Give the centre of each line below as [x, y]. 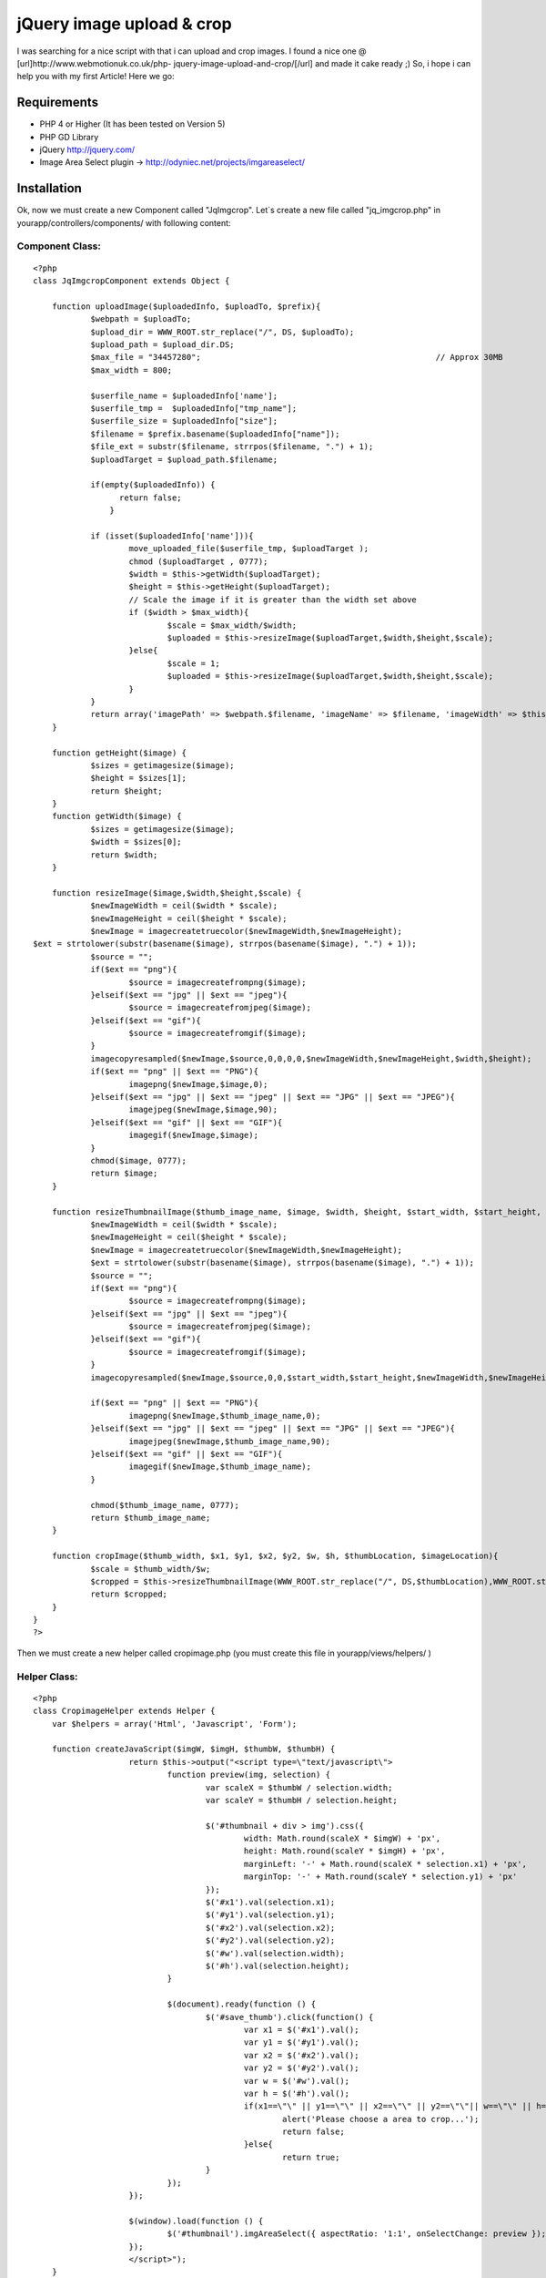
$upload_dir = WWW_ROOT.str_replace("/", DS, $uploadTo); [222, 332]
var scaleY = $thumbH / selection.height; [301, 1800]
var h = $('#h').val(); [297, 2093]
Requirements [58, 103]
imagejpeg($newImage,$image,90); [203, 1110]
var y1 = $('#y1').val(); [301, 2042]
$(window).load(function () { [196, 2221]
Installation [49, 188]
